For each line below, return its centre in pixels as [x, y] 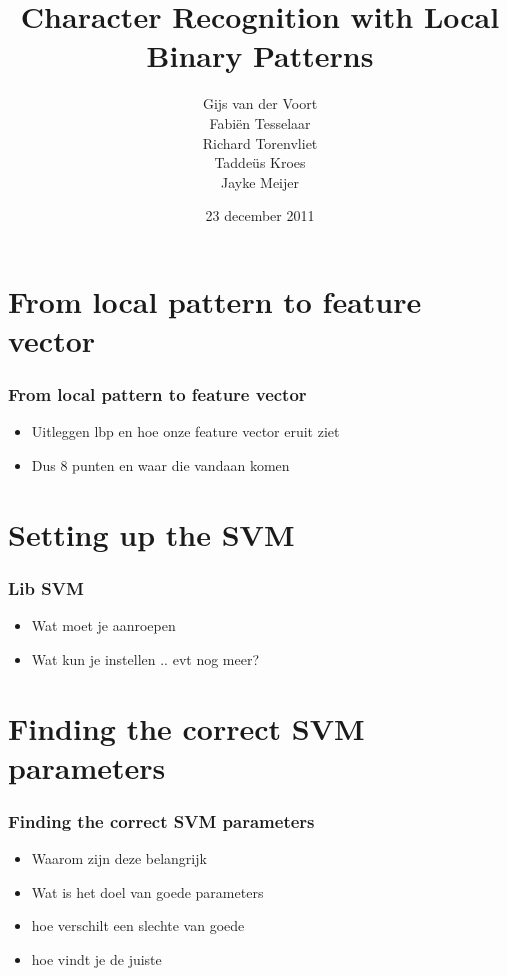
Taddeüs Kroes [260, 162]
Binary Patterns [260, 55]
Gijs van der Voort [260, 103]
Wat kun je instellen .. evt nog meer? [145, 658]
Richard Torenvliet [260, 142]
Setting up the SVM [151, 533]
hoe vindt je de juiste [96, 959]
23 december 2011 [260, 215]
